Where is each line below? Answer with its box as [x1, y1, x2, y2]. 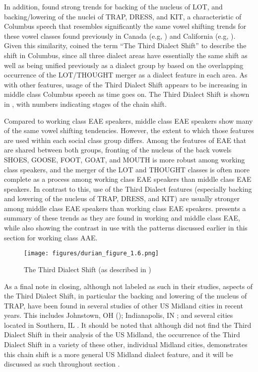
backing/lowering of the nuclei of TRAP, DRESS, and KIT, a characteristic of [4, 11, 242, 21]
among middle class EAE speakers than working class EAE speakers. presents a [4, 203, 246, 213]
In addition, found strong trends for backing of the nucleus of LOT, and [4, 1, 223, 11]
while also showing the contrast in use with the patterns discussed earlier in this [4, 223, 248, 233]
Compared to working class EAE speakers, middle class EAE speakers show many [4, 115, 253, 126]
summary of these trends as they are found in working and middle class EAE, [4, 213, 240, 223]
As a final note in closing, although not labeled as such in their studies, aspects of [4, 281, 253, 291]
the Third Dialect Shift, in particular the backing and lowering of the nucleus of [4, 291, 247, 301]
